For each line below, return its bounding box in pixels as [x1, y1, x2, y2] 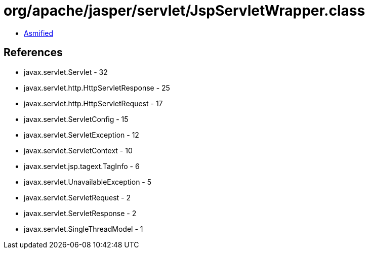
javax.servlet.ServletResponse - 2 [24, 208, 137, 218]
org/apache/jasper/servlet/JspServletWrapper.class [4, 2, 365, 19]
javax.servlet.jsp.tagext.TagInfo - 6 [24, 161, 140, 171]
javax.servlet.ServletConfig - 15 [24, 114, 129, 123]
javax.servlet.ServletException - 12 [24, 130, 139, 139]
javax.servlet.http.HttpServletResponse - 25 [24, 83, 170, 92]
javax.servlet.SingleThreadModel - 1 [24, 224, 143, 233]
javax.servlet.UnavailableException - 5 [24, 177, 152, 186]
